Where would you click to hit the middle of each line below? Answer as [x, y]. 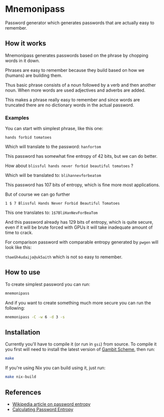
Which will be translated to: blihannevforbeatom [53, 175]
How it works [26, 44]
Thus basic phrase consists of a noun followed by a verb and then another [81, 85]
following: [15, 308]
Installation [23, 332]
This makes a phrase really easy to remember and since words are [73, 100]
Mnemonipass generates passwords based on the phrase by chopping [77, 55]
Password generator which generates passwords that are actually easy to [80, 23]
